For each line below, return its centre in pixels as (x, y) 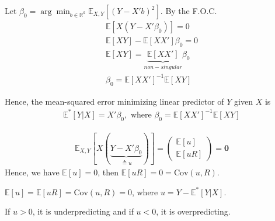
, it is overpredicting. (193, 211)
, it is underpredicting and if (83, 211)
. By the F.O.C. (189, 11)
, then (108, 172)
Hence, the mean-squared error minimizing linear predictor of (114, 101)
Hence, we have (32, 172)
